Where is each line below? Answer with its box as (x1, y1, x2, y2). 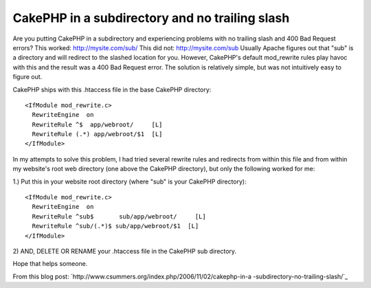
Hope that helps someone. (12, 260, 88, 268)
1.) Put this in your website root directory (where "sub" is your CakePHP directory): (12, 177, 247, 186)
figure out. (12, 73, 43, 81)
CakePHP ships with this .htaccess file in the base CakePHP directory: (12, 85, 212, 93)
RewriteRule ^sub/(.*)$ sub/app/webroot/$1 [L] (32, 222, 199, 230)
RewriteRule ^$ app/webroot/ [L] (32, 120, 163, 129)
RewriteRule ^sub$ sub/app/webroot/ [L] (32, 212, 206, 220)
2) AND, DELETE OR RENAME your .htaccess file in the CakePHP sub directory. (12, 247, 237, 255)
